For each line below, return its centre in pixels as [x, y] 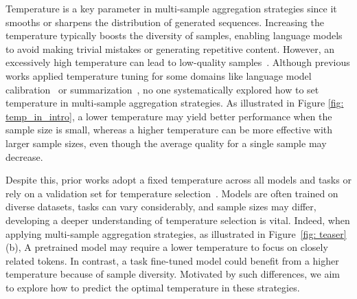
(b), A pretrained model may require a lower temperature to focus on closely [167, 247]
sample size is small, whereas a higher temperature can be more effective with [169, 130]
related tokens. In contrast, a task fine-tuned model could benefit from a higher [172, 260]
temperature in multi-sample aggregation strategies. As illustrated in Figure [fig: [175, 103]
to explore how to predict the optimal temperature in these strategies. [153, 287]
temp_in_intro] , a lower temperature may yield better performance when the [169, 116]
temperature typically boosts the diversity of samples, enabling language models [174, 35]
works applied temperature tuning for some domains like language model [159, 75]
